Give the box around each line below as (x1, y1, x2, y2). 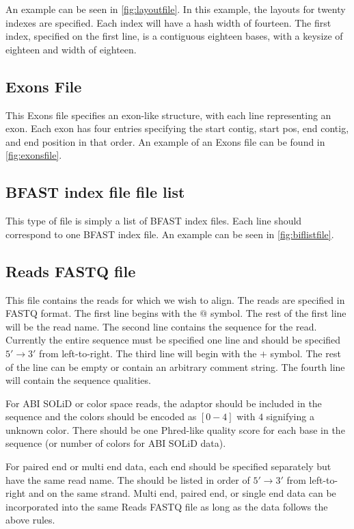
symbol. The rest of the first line (210, 306, 346, 320)
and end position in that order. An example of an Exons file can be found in (5, 134, 325, 149)
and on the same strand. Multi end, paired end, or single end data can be (28, 486, 336, 500)
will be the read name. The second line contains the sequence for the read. (5, 319, 317, 333)
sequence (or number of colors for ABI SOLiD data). (5, 436, 226, 450)
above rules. (5, 513, 55, 527)
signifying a (266, 409, 314, 424)
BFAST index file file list (5, 181, 185, 203)
